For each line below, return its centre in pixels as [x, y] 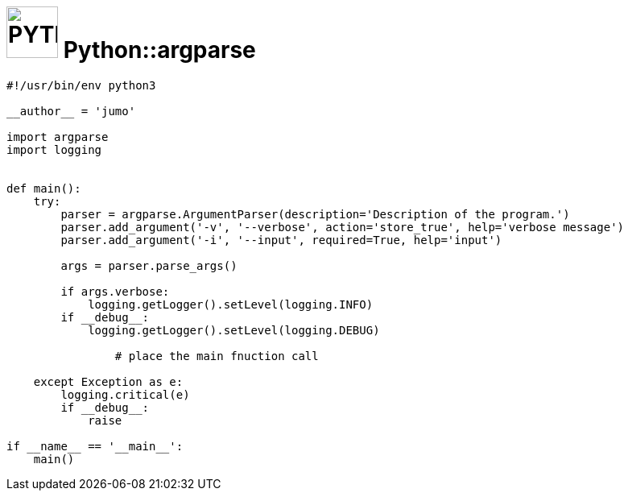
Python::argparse [159, 50]
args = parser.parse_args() [149, 265]
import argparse [58, 137]
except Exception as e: [108, 381]
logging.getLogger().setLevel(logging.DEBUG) [234, 330]
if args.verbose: [115, 291]
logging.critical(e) [125, 394]
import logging [54, 149]
